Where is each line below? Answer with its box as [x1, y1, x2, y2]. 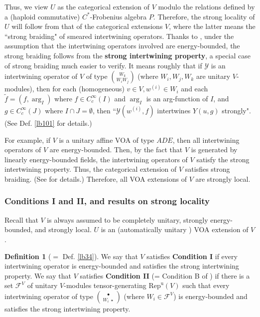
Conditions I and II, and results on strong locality [4, 195, 210, 207]
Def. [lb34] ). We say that [62, 251, 138, 261]
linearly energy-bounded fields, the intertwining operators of [4, 154, 188, 164]
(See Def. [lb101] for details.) [4, 117, 92, 128]
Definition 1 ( [4, 251, 51, 261]
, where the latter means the [169, 21, 256, 31]
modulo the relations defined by [158, 1, 255, 11]
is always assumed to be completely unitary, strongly [47, 214, 208, 225]
